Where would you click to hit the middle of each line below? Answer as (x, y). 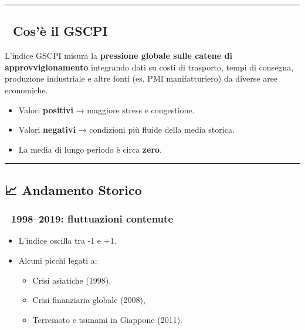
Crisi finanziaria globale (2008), (89, 300)
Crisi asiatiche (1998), (72, 280)
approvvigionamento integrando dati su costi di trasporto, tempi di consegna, (149, 67)
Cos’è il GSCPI (60, 31)
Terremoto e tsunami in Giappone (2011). (107, 319)
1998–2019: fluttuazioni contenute (92, 219)
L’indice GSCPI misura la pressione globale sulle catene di (118, 55)
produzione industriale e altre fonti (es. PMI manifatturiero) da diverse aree (141, 78)
